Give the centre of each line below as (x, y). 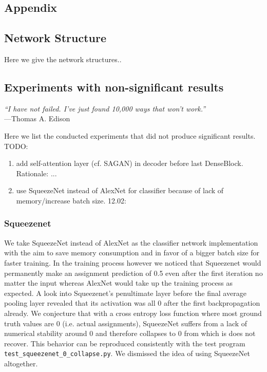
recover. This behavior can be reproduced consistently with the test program (125, 343)
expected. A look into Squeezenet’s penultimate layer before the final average (125, 293)
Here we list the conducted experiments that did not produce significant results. (130, 135)
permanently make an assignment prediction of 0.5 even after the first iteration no (133, 273)
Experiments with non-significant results (114, 87)
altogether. (21, 363)
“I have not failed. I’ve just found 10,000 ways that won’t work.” (105, 108)
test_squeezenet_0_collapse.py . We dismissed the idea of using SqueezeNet (127, 353)
